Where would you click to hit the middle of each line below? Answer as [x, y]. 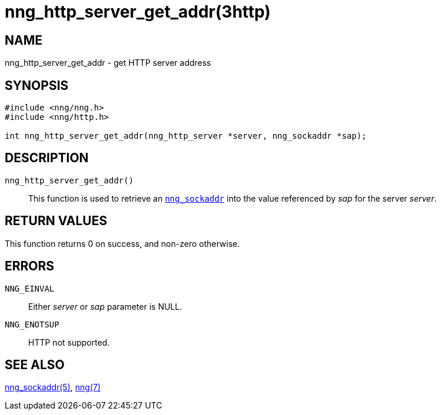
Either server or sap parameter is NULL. [105, 306]
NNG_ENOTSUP [32, 324]
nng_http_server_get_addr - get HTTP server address [108, 63]
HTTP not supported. [69, 342]
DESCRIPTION [47, 158]
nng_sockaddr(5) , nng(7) [53, 387]
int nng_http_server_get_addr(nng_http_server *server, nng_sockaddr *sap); [186, 136]
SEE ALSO [35, 364]
